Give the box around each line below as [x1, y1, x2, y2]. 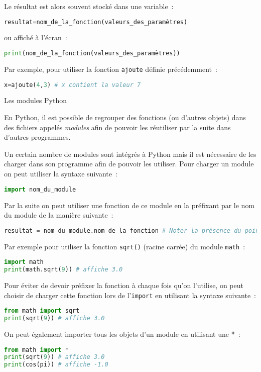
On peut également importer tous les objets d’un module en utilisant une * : [4, 328, 240, 339]
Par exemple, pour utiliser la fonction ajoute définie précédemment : [4, 63, 217, 74]
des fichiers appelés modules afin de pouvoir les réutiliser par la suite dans [4, 122, 231, 132]
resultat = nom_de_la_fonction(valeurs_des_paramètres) [4, 18, 188, 26]
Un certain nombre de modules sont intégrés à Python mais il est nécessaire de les [4, 148, 256, 159]
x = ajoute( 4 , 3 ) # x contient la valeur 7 [4, 81, 141, 88]
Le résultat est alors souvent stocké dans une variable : [4, 1, 174, 11]
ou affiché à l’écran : [4, 32, 67, 43]
